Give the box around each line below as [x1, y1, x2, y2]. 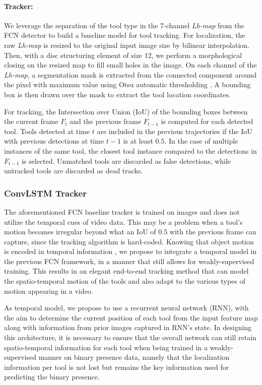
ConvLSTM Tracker [4, 186, 87, 199]
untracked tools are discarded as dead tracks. [4, 165, 143, 176]
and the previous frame [70, 116, 141, 126]
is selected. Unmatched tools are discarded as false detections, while [21, 155, 231, 166]
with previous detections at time [4, 136, 104, 146]
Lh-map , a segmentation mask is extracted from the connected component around [4, 69, 257, 80]
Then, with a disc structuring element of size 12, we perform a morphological [4, 49, 242, 60]
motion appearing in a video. [4, 285, 93, 296]
